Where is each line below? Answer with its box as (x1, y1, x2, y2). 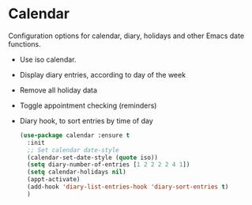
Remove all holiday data (19, 85, 97, 95)
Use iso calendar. (19, 55, 77, 64)
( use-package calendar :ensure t (19, 131, 130, 139)
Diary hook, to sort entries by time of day (19, 116, 154, 125)
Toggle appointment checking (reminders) (19, 101, 157, 110)
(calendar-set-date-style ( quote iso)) (27, 154, 158, 161)
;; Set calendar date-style (27, 146, 120, 154)
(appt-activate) (27, 176, 81, 184)
